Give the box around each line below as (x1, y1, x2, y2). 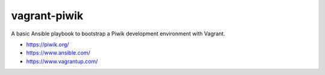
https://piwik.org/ (26, 41, 69, 48)
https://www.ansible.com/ (26, 49, 90, 56)
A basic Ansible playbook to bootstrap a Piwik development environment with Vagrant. (11, 30, 226, 37)
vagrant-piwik (11, 9, 84, 22)
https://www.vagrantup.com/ (26, 58, 98, 65)
